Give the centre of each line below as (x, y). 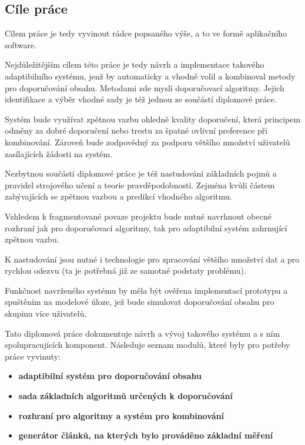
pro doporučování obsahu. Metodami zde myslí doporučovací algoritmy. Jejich (145, 87)
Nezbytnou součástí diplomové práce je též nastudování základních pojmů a (141, 173)
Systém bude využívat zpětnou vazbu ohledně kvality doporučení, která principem (153, 119)
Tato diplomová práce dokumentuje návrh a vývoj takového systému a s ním (143, 333)
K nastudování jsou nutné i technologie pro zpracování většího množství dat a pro (152, 259)
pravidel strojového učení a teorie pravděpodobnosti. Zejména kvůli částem (140, 185)
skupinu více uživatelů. (46, 313)
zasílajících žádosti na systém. (59, 153)
